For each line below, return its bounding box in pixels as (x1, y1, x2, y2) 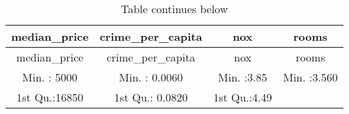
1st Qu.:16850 (16, 89, 83, 105)
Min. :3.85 (218, 69, 268, 85)
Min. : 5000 (22, 69, 78, 85)
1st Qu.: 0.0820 (114, 89, 188, 105)
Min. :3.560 (282, 69, 338, 85)
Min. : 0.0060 (119, 69, 183, 85)
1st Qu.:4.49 (213, 89, 272, 105)
